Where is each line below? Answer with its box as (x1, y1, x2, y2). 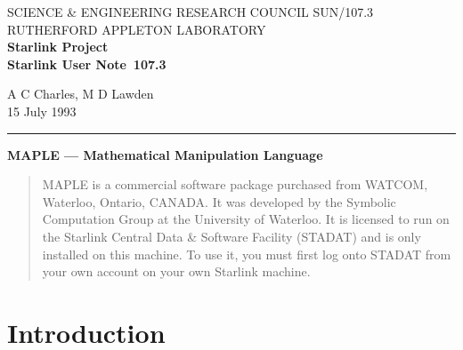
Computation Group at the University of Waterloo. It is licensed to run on (42, 210, 450, 228)
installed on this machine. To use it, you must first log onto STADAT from (42, 244, 451, 263)
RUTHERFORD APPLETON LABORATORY (7, 20, 266, 38)
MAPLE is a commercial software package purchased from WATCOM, (42, 175, 428, 194)
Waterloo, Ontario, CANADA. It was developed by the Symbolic (42, 192, 396, 211)
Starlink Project (7, 37, 109, 56)
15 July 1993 (7, 101, 77, 120)
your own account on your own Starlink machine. (42, 262, 311, 281)
